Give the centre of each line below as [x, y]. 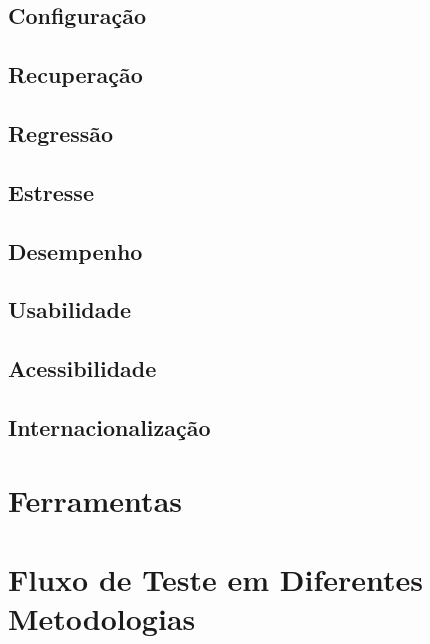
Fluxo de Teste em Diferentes [215, 578]
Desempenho [75, 250]
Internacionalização [109, 426]
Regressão [61, 132]
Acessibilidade [82, 368]
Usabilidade [70, 309]
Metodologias [102, 618]
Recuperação [75, 74]
